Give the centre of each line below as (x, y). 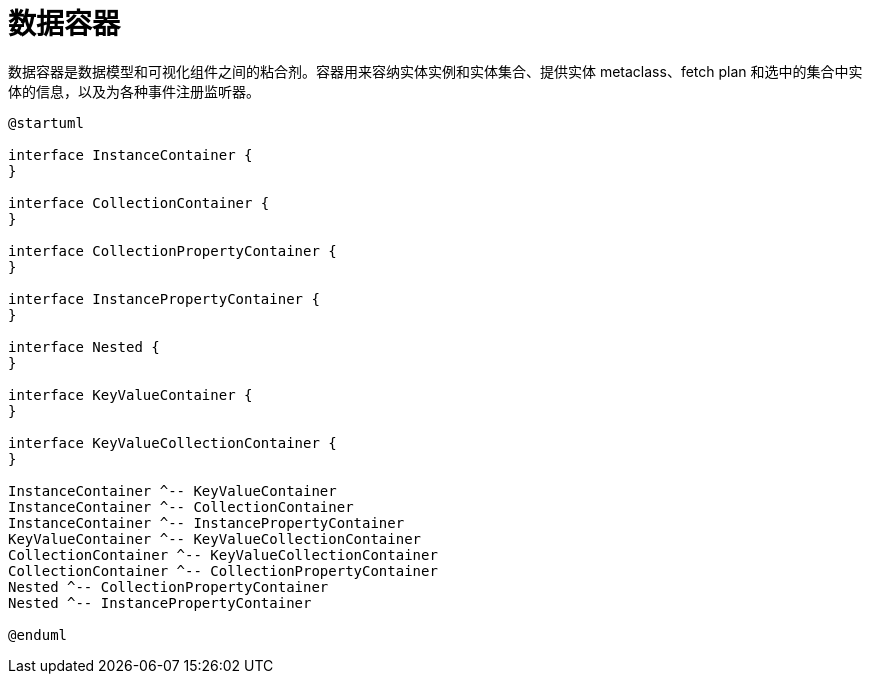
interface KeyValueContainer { (130, 394)
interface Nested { (84, 346)
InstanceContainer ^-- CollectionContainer (181, 506)
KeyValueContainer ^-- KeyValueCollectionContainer (215, 538)
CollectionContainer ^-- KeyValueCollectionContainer (223, 554)
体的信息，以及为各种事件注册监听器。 (134, 91)
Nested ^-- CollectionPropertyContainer (168, 586)
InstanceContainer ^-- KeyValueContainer (172, 490)
